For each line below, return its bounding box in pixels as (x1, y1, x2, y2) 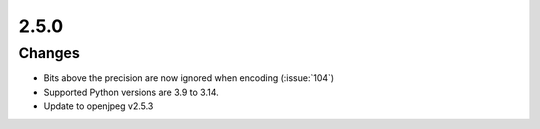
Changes (18, 44, 80, 62)
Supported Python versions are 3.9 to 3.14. (43, 86, 219, 98)
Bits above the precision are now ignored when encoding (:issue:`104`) (43, 72, 335, 84)
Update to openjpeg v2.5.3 (43, 100, 154, 112)
